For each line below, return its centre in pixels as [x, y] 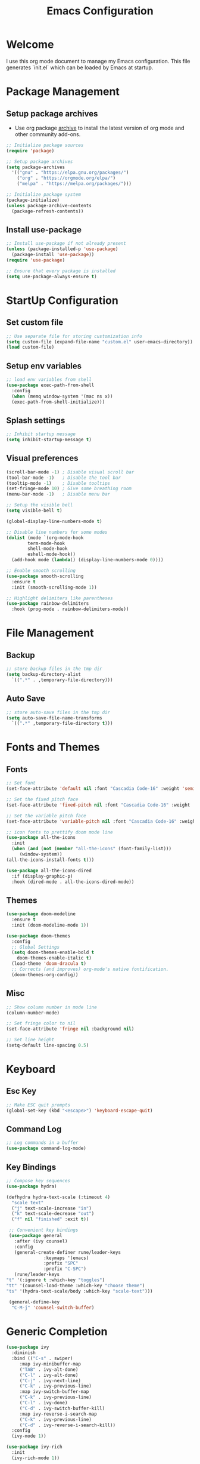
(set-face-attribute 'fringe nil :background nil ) [70, 1029]
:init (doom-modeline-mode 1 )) [50, 925]
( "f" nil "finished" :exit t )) [50, 1219]
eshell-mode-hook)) [52, 554]
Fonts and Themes [53, 747]
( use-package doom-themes [38, 936]
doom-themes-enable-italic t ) [54, 958]
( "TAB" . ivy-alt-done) [49, 1369]
